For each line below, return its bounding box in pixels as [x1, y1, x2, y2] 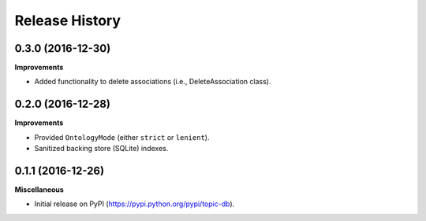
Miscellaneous [14, 185, 65, 194]
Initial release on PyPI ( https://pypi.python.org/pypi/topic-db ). [34, 199, 235, 208]
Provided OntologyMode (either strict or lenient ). [34, 132, 210, 142]
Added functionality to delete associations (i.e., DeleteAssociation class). [34, 77, 271, 87]
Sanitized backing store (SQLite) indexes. [34, 144, 169, 153]
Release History [14, 12, 121, 29]
